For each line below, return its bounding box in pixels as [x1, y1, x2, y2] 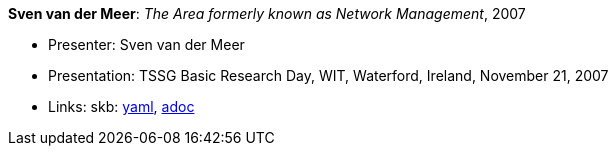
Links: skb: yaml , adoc [48, 98, 195, 115]
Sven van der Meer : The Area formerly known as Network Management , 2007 [8, 5, 526, 22]
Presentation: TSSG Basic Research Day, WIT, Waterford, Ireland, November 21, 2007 [48, 67, 609, 84]
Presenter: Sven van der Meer [48, 36, 245, 53]
